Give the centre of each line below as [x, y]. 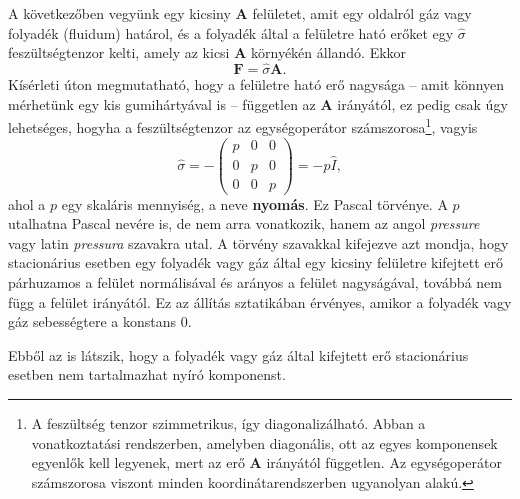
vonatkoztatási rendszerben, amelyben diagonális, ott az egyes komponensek [264, 442]
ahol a [27, 203]
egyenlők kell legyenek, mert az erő [138, 462]
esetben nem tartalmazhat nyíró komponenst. [147, 374]
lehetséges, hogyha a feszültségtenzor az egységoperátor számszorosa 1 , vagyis [243, 125]
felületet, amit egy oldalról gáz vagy [362, 13]
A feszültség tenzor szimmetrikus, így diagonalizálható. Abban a [228, 422]
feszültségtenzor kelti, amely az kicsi [119, 52]
